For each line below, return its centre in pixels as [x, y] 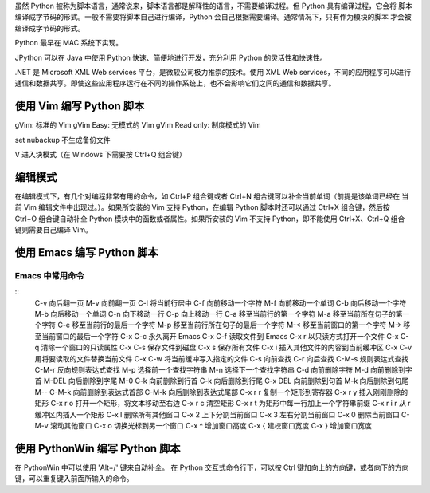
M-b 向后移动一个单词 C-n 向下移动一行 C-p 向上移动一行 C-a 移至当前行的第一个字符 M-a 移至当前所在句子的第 [219, 314]
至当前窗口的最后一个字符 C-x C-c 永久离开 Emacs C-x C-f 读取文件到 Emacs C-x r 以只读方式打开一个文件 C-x [217, 336]
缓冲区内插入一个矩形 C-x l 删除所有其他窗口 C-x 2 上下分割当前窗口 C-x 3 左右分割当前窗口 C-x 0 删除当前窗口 [217, 414]
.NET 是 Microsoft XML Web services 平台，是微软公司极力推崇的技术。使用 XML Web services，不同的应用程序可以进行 [213, 72]
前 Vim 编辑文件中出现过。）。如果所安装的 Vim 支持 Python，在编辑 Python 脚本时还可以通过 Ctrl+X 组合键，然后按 [202, 207]
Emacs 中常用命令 [49, 275]
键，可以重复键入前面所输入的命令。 [74, 479]
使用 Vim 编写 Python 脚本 [80, 106]
